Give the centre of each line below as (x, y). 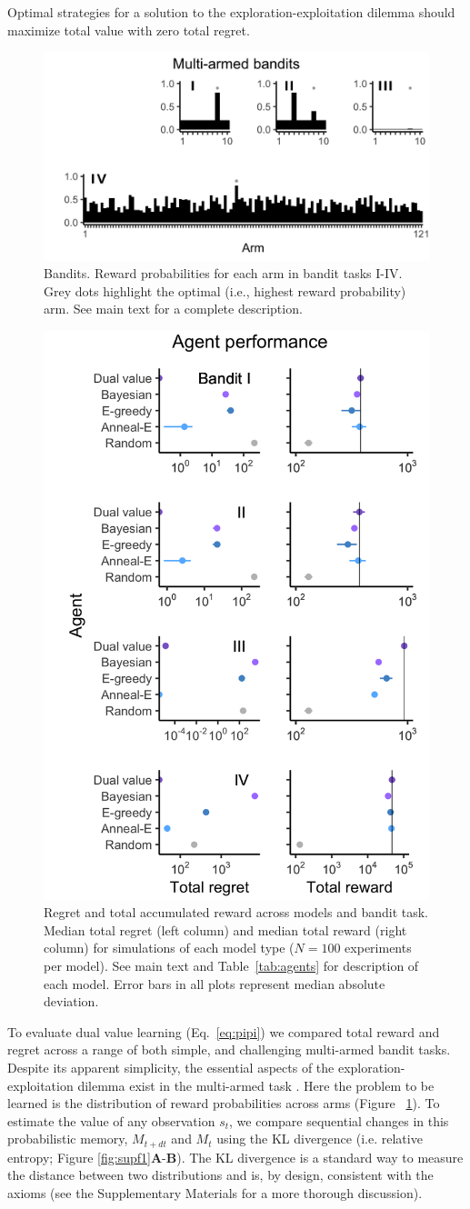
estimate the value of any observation (111, 1120)
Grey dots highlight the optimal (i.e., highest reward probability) (225, 290)
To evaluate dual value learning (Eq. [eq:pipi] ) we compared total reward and (224, 1031)
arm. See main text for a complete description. (173, 309)
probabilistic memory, (68, 1139)
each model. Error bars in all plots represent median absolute (215, 983)
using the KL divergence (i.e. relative (320, 1139)
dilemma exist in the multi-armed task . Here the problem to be (256, 1085)
